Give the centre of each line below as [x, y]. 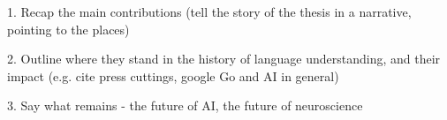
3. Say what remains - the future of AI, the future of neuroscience [185, 105]
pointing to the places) [68, 29]
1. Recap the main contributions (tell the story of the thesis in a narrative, [209, 11]
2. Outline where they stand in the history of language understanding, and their [224, 59]
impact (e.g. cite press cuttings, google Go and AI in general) [173, 75]
